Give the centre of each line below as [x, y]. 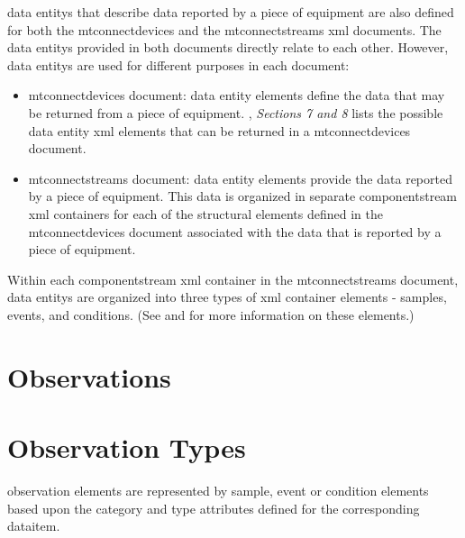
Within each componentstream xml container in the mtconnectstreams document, [233, 279]
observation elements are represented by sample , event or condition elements [218, 490]
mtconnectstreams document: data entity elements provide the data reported [240, 178]
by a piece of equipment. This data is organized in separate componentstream [243, 196]
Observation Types [127, 447]
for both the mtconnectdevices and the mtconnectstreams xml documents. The [224, 29]
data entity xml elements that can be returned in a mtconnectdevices [219, 130]
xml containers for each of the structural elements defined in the [205, 213]
